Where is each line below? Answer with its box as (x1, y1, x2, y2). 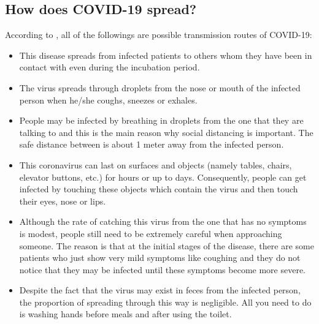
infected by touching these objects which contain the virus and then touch (19, 183, 298, 195)
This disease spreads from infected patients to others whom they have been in (19, 48, 312, 61)
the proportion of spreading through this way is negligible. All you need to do (19, 295, 312, 308)
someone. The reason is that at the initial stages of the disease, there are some (19, 239, 314, 252)
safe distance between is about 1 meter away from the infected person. (19, 138, 284, 151)
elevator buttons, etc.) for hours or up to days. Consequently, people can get (19, 170, 307, 183)
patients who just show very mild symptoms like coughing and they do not (19, 251, 301, 264)
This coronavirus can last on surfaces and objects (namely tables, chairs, (19, 158, 292, 171)
